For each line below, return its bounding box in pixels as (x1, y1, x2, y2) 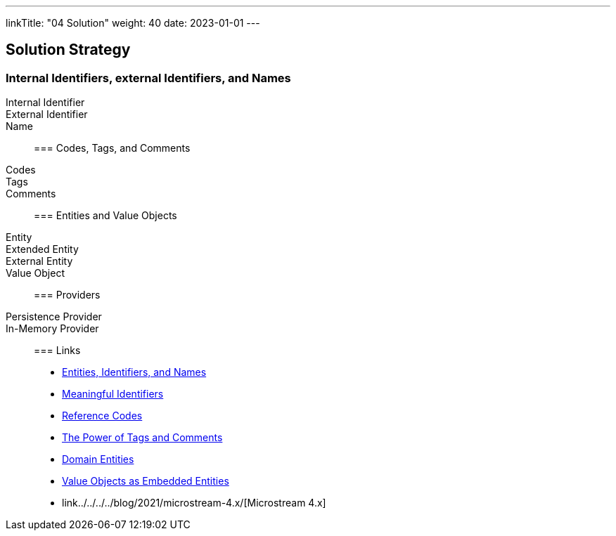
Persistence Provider (6, 311, 102, 323)
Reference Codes (62, 410, 143, 422)
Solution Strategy (6, 41, 131, 59)
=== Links (34, 344, 81, 357)
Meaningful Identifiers (62, 388, 164, 400)
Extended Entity (6, 243, 79, 256)
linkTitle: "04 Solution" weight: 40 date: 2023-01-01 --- (6, 17, 260, 29)
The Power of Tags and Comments (62, 431, 223, 444)
